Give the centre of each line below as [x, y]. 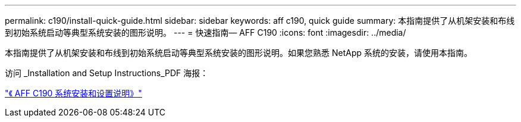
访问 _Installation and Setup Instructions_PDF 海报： [107, 73]
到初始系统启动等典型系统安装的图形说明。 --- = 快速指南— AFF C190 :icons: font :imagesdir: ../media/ [205, 32]
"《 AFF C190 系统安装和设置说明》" [73, 93]
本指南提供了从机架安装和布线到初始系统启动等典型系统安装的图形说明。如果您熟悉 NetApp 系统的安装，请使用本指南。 [238, 53]
